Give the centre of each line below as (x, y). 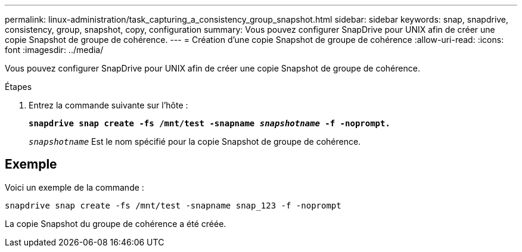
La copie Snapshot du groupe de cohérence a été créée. (116, 223)
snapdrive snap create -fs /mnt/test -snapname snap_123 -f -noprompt (173, 205)
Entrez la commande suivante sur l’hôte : (108, 105)
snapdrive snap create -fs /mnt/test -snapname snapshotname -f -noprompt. (209, 123)
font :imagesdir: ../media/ (54, 50)
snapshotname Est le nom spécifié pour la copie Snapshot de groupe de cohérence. (195, 141)
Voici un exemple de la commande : (74, 187)
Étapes (18, 87)
